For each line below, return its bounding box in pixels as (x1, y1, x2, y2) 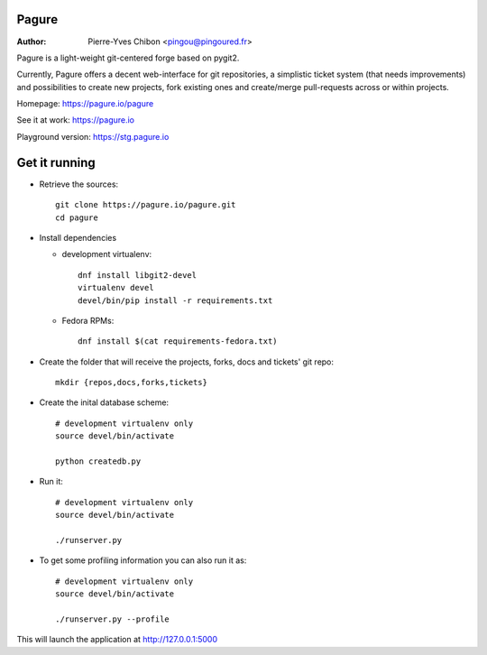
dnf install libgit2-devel (78, 270, 198, 280)
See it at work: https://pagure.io (16, 115, 135, 125)
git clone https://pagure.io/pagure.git (55, 199, 236, 210)
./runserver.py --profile (55, 613, 170, 624)
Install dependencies (39, 232, 117, 243)
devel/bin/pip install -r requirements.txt (78, 295, 273, 306)
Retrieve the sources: (39, 179, 119, 189)
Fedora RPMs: (61, 315, 115, 326)
